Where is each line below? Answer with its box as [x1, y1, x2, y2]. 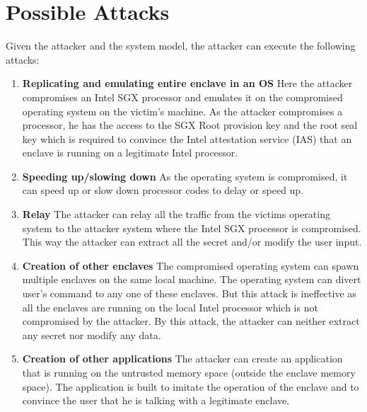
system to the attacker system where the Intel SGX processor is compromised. [22, 220, 361, 235]
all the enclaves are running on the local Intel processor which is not [22, 299, 318, 314]
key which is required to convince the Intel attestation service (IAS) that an [22, 131, 352, 146]
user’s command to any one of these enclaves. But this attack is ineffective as [22, 286, 356, 301]
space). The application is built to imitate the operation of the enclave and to [22, 379, 359, 394]
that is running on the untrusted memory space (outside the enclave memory [22, 365, 356, 379]
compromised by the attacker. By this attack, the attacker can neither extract [22, 314, 360, 328]
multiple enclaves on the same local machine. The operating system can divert [22, 272, 361, 287]
